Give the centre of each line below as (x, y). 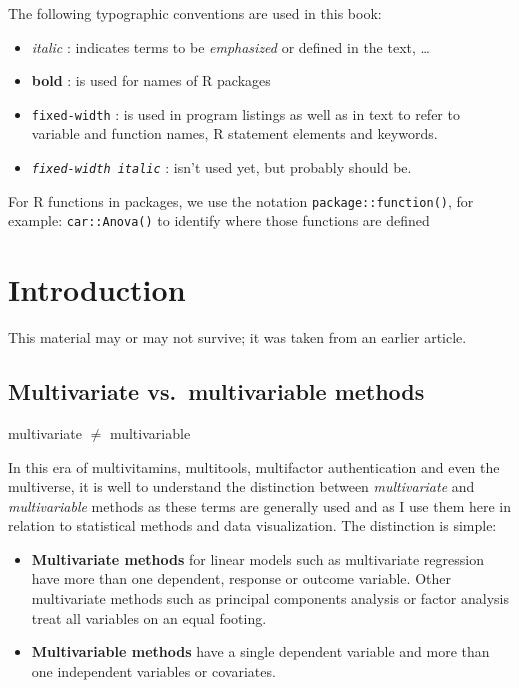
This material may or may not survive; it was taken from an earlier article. (237, 337)
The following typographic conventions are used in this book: (195, 13)
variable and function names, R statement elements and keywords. (234, 133)
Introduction (97, 289)
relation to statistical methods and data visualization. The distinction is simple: (252, 525)
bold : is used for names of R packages (151, 80)
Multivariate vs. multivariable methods (216, 391)
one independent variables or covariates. (153, 670)
